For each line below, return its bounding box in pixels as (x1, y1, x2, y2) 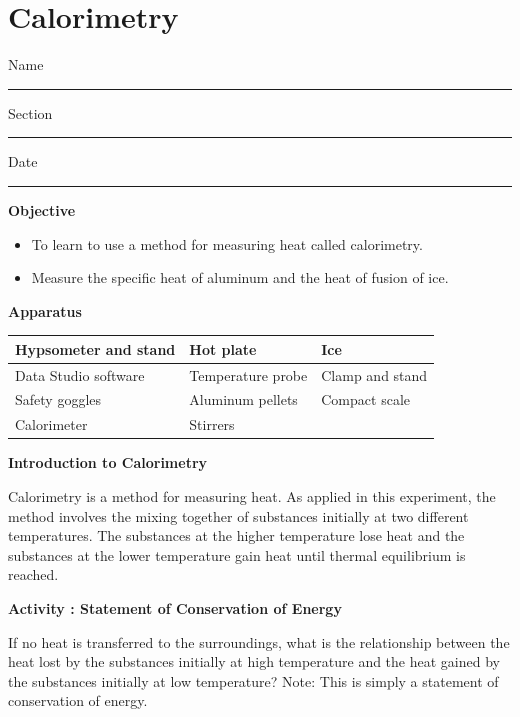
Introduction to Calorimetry (8, 452, 208, 473)
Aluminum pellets (189, 389, 298, 410)
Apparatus (8, 300, 82, 321)
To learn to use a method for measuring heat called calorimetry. (31, 233, 423, 254)
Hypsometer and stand (15, 338, 176, 359)
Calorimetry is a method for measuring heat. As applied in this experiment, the (8, 486, 496, 506)
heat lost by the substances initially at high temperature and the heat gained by (8, 651, 500, 672)
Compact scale (321, 389, 410, 410)
